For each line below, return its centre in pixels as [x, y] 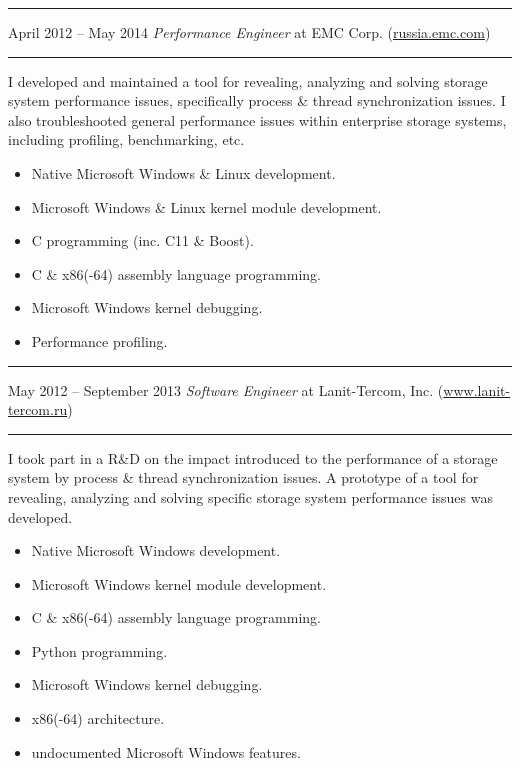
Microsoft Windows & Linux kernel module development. [206, 206]
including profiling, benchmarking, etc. [126, 139]
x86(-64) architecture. [98, 718]
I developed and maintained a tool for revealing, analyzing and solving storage [248, 80]
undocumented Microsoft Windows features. [166, 751]
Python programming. [99, 650]
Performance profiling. [99, 340]
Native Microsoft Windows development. [156, 550]
